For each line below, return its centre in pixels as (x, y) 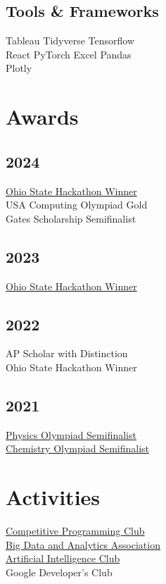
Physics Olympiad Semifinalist (71, 434)
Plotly (19, 68)
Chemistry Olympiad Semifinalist (77, 448)
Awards (42, 117)
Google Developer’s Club (59, 572)
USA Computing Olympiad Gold (77, 205)
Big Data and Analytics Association (83, 544)
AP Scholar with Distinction (67, 353)
